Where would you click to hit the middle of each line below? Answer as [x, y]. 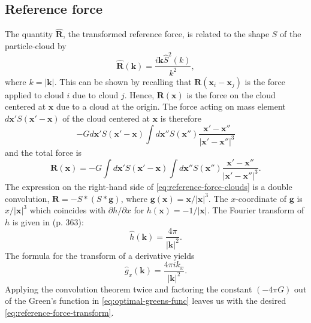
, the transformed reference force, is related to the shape [166, 34]
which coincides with [68, 210]
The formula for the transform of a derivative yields [100, 255]
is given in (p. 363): [48, 221]
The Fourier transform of [258, 210]
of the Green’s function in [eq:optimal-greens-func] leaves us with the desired [146, 301]
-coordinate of [261, 198]
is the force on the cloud [231, 94]
